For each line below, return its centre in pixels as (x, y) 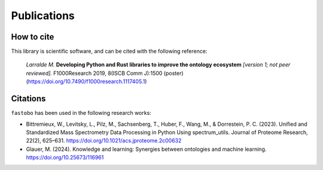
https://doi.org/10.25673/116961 (65, 157)
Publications (43, 16)
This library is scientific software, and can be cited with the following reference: (109, 51)
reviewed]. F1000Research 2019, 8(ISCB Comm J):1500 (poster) (105, 73)
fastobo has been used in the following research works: (81, 113)
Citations (28, 99)
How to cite (33, 37)
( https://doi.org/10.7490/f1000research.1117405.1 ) (86, 81)
